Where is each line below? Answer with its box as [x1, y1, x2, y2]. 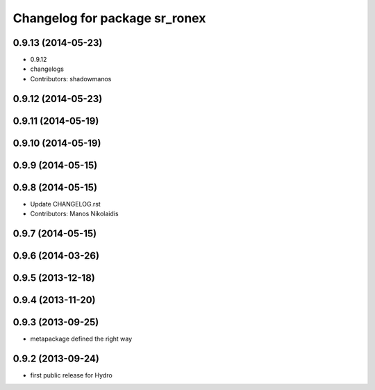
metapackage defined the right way [30, 334, 133, 343]
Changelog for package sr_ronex [12, 10, 206, 26]
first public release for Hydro [30, 371, 112, 380]
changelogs [30, 65, 64, 73]
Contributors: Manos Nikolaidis [30, 209, 119, 218]
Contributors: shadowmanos [30, 74, 112, 83]
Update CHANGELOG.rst [30, 200, 101, 208]
